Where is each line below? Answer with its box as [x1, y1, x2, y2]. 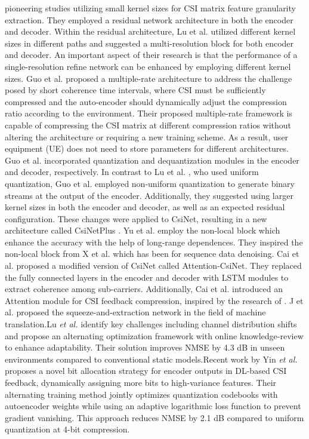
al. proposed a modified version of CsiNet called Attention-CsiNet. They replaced [5, 259, 302, 272]
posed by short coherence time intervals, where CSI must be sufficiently [5, 84, 266, 96]
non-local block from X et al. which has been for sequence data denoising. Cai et [5, 247, 299, 260]
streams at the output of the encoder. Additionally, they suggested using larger [5, 189, 293, 201]
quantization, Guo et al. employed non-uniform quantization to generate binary [5, 177, 295, 189]
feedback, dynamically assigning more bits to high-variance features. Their [5, 376, 277, 388]
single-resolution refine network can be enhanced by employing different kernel [5, 60, 291, 72]
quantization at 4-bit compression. [5, 423, 130, 435]
